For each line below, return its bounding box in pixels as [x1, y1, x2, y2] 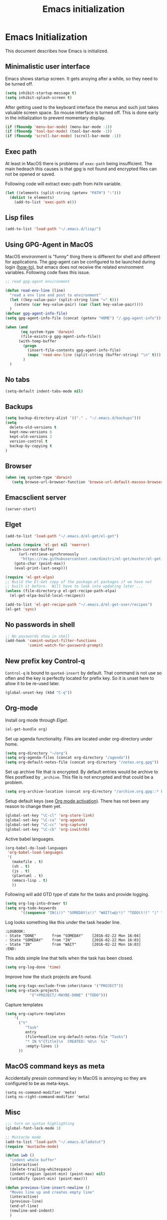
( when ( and [5, 325, 28, 330]
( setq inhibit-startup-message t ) [5, 91, 77, 96]
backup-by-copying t [9, 443, 52, 448]
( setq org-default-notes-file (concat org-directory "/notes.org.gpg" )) [5, 760, 159, 765]
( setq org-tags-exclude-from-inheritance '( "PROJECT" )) [5, 983, 123, 988]
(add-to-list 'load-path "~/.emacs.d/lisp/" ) [5, 226, 101, 232]
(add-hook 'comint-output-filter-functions [5, 638, 97, 643]
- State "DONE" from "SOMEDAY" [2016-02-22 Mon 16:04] [5, 933, 141, 938]
